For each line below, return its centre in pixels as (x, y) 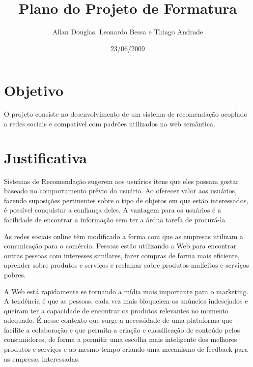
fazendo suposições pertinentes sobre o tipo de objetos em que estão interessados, (126, 200)
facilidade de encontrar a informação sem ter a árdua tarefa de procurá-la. (116, 219)
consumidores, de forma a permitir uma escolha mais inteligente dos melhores (121, 339)
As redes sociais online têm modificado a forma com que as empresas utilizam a (124, 236)
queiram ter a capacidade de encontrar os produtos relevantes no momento (116, 310)
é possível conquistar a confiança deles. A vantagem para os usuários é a (112, 210)
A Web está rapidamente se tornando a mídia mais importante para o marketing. (126, 291)
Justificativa (45, 157)
